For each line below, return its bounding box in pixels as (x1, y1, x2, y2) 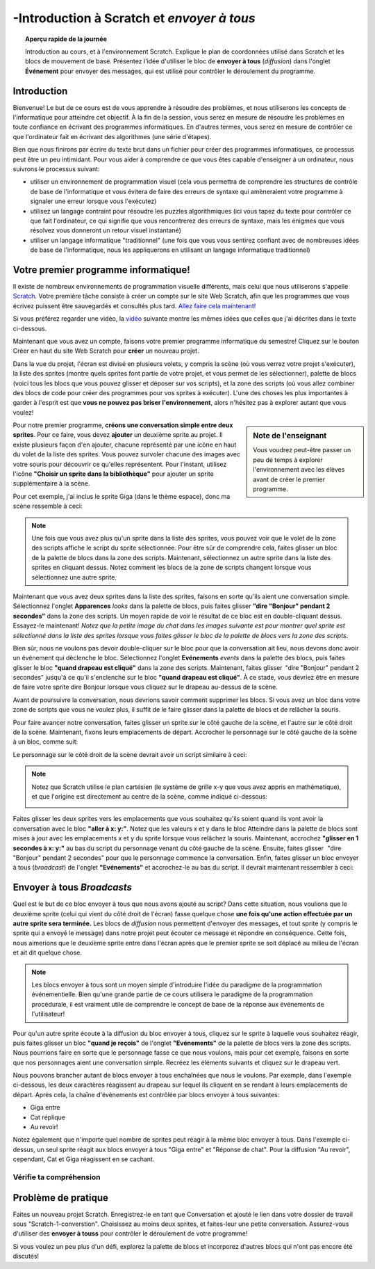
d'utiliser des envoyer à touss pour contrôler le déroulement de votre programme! (12, 1229, 248, 1238)
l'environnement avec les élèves (253, 465, 345, 474)
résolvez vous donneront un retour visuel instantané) (30, 226, 182, 234)
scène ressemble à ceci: (12, 502, 83, 511)
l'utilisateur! (31, 1009, 65, 1019)
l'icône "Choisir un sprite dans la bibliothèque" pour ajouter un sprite (12, 470, 215, 478)
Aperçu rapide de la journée (25, 35, 107, 43)
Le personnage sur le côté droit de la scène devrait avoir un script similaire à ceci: (12, 750, 247, 758)
